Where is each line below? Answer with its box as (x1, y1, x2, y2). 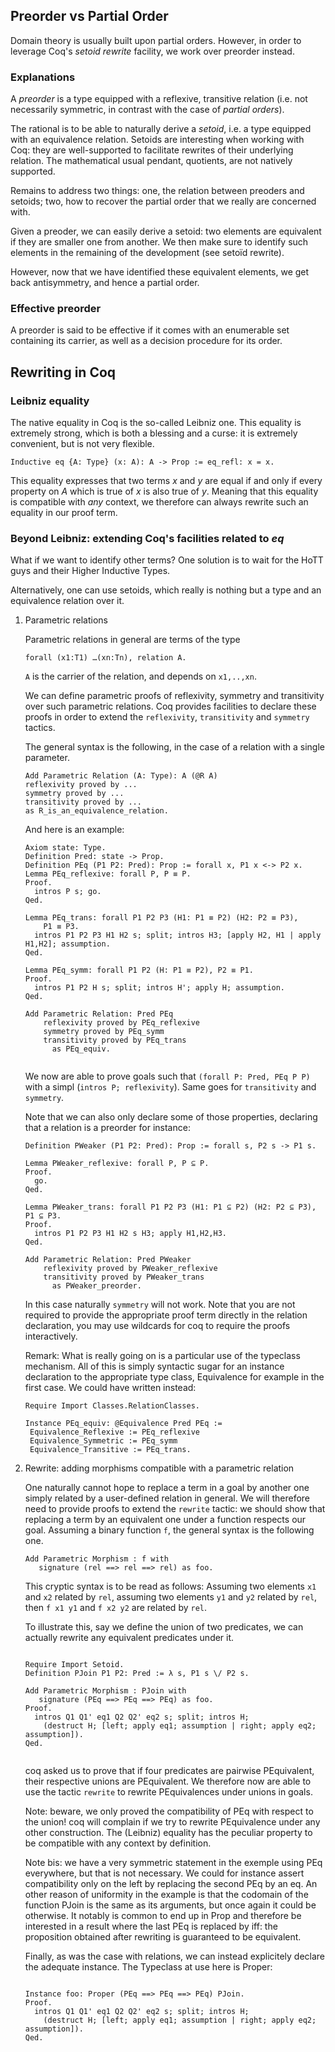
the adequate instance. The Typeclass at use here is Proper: (24, 1961, 273, 1973)
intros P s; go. (34, 887, 102, 897)
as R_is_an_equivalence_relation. (24, 806, 169, 816)
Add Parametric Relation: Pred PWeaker (24, 1255, 192, 1265)
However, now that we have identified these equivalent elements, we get (10, 266, 310, 278)
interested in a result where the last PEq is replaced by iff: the (24, 1920, 278, 1933)
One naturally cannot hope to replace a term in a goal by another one (24, 1482, 310, 1494)
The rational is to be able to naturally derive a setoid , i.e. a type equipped (10, 123, 312, 135)
